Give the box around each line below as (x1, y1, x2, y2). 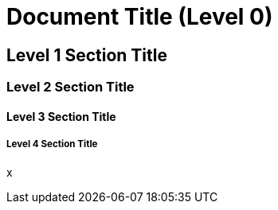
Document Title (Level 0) (6, 3, 273, 30)
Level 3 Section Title (6, 109, 116, 123)
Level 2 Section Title (6, 79, 135, 95)
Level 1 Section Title (6, 45, 167, 65)
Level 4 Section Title (6, 138, 98, 150)
